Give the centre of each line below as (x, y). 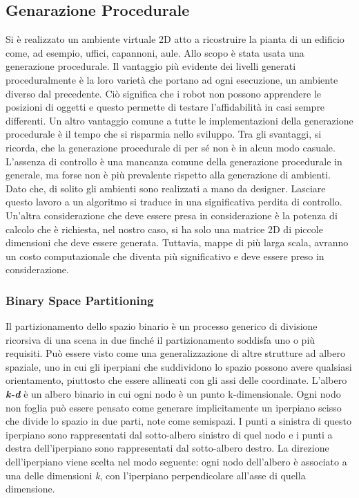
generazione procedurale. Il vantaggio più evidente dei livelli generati (151, 66)
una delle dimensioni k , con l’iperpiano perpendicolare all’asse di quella (156, 475)
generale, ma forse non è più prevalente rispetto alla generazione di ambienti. (168, 175)
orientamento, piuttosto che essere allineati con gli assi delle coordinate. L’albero (176, 380)
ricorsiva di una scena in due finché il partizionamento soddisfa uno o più (161, 339)
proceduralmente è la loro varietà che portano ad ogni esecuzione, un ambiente (172, 79)
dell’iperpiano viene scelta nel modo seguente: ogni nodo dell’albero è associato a (176, 462)
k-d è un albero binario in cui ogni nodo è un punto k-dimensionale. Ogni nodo (173, 394)
